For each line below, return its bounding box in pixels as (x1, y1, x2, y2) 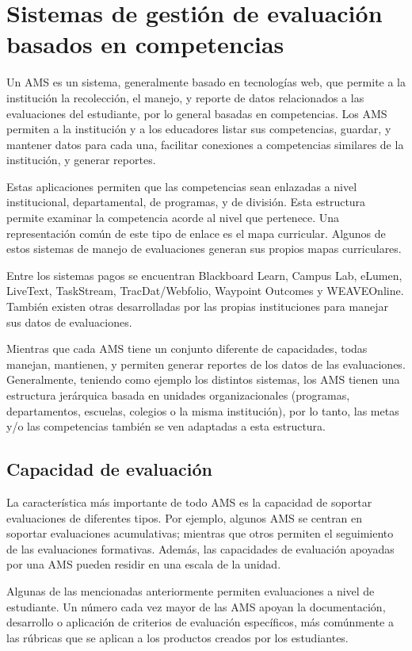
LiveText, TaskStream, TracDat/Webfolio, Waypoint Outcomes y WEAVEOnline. (6, 282, 404, 299)
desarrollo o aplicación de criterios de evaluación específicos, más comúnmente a (6, 614, 394, 630)
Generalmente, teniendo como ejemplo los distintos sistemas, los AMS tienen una (6, 371, 400, 388)
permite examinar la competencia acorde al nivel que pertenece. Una (6, 209, 340, 226)
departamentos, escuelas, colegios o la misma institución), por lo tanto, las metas (6, 402, 399, 419)
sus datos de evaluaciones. (6, 313, 132, 330)
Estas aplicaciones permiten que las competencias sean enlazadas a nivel (6, 178, 357, 194)
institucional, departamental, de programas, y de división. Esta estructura (6, 193, 366, 210)
